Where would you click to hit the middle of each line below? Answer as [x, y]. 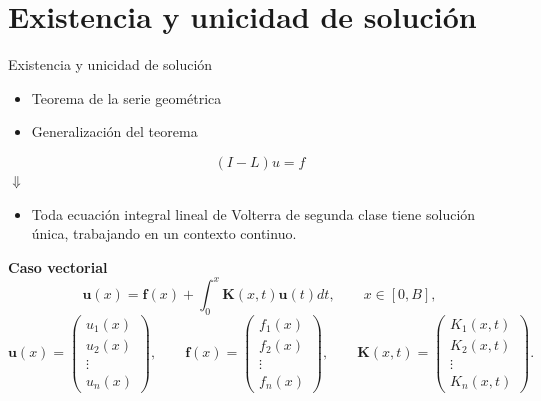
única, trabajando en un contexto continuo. [164, 233]
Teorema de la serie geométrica [126, 97]
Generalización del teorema [114, 131]
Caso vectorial [58, 266]
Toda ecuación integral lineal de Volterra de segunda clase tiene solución [253, 213]
